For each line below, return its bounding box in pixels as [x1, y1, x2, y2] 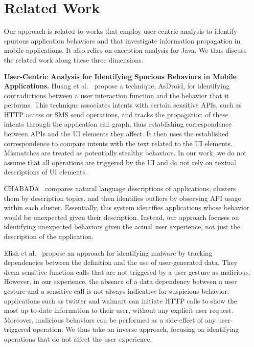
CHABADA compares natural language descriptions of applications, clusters [4, 183, 236, 194]
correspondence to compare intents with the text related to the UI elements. [4, 138, 232, 148]
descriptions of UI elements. [4, 167, 87, 177]
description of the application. [4, 231, 94, 241]
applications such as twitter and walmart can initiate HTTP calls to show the [4, 295, 237, 305]
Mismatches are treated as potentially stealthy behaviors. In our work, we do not [4, 148, 247, 158]
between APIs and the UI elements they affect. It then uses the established [4, 129, 229, 139]
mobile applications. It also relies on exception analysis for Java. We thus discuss [4, 45, 247, 55]
